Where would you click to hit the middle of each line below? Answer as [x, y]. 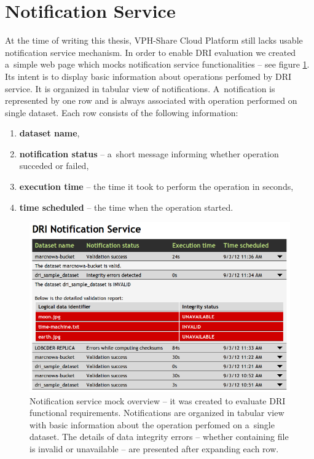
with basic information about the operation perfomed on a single [152, 424]
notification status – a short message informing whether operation [149, 153]
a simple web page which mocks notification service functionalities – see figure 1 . [157, 64]
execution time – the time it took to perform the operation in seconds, [156, 186]
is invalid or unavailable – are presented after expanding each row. [154, 449]
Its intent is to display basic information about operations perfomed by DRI [148, 76]
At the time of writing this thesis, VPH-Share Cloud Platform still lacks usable [154, 40]
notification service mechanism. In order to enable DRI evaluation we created [151, 52]
